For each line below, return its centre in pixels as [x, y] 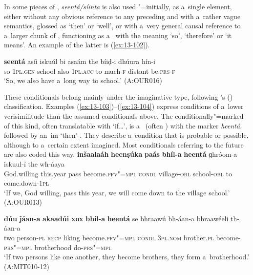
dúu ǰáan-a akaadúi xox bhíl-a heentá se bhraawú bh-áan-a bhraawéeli [116, 218]
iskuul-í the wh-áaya [34, 163]
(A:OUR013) [23, 202]
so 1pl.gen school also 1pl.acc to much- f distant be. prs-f [90, 71]
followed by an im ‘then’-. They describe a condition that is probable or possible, [126, 135]
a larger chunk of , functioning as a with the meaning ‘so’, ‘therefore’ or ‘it [118, 35]
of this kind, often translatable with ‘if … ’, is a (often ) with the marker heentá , [123, 125]
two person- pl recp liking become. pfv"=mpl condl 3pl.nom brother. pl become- [122, 238]
